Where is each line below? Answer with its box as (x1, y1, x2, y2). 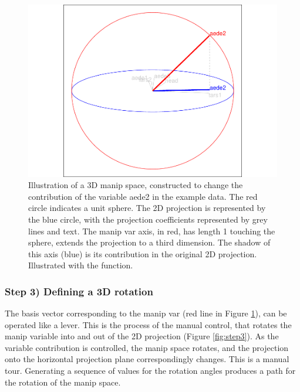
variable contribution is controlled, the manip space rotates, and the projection (5, 341, 289, 353)
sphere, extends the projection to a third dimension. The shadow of (28, 236, 271, 248)
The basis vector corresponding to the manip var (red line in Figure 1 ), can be (5, 307, 287, 319)
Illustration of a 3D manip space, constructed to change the (28, 179, 243, 191)
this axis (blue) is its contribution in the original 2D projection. (28, 247, 257, 260)
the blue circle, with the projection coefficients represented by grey (28, 213, 268, 225)
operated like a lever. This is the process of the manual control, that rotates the (5, 318, 292, 330)
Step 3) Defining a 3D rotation (5, 284, 153, 298)
